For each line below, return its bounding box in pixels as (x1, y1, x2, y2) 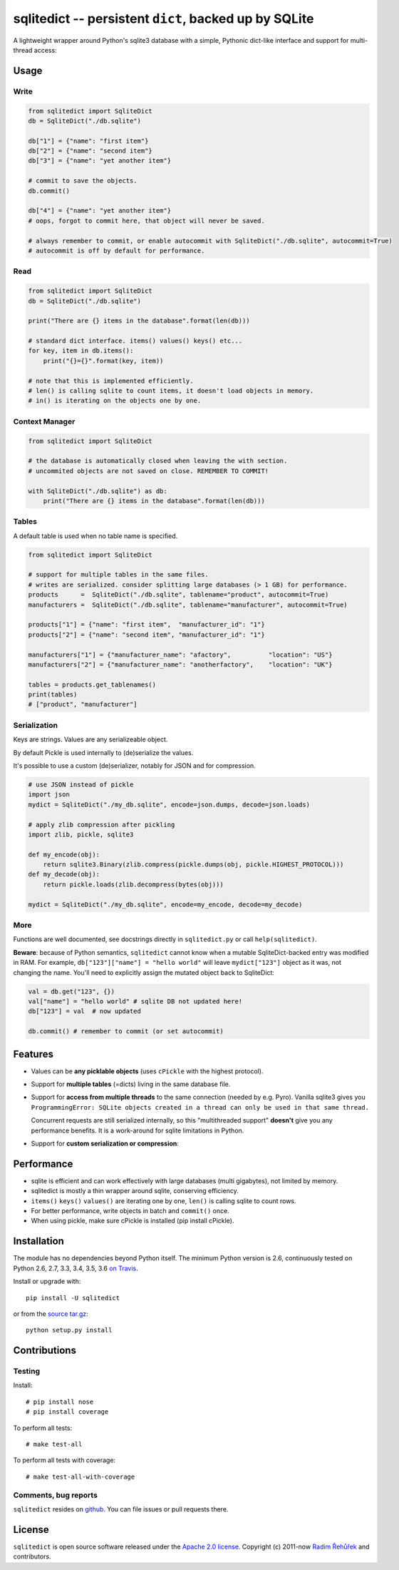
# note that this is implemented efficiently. (28, 377, 194, 385)
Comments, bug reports (13, 1490, 98, 1500)
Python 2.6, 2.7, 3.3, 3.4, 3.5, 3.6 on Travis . (13, 1264, 138, 1272)
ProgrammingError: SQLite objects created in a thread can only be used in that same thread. (31, 1103, 370, 1111)
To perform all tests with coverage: (13, 1456, 116, 1464)
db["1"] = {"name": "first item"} (28, 136, 149, 145)
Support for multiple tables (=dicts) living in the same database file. (31, 1080, 231, 1088)
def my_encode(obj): (28, 850, 100, 859)
